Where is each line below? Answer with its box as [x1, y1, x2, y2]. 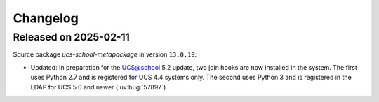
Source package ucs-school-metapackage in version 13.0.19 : [13, 50, 197, 59]
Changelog [13, 10, 79, 26]
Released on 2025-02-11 [13, 31, 130, 43]
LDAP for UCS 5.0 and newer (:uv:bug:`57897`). [30, 82, 168, 91]
